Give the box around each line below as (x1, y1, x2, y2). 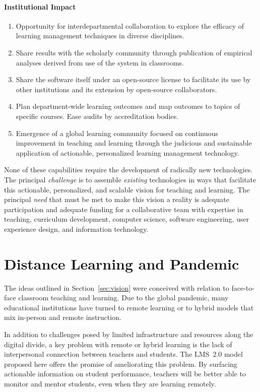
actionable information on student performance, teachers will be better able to (4, 368, 246, 379)
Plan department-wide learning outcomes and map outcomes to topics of (16, 101, 240, 111)
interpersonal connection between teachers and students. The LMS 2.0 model (4, 349, 243, 359)
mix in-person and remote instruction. (4, 312, 121, 322)
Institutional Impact (4, 1, 76, 12)
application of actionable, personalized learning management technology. (16, 147, 239, 158)
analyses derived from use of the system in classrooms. (16, 57, 184, 68)
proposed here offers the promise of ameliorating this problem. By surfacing (4, 358, 237, 369)
